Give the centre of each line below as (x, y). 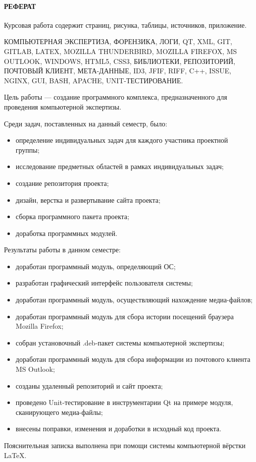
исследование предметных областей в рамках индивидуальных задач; (120, 166)
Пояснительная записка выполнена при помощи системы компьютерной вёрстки (125, 445)
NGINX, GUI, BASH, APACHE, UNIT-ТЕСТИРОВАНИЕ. (94, 80)
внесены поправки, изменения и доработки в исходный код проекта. (118, 429)
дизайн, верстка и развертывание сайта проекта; (88, 200)
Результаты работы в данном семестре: (62, 250)
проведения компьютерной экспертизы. (63, 106)
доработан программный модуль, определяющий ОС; (96, 266)
